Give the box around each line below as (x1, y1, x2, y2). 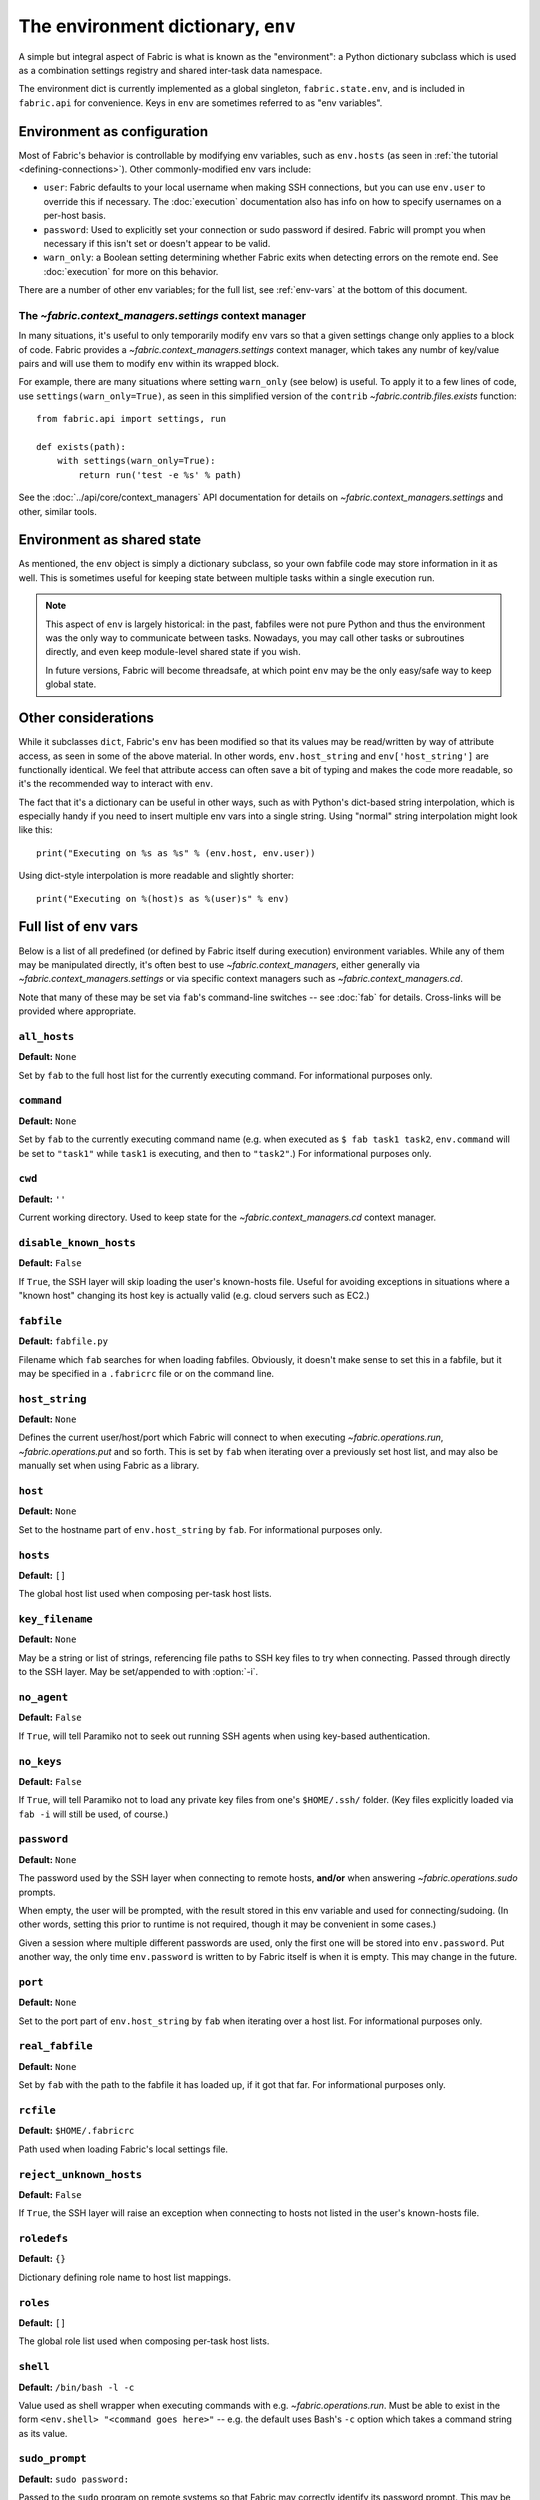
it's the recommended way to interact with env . (18, 778, 214, 790)
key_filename (18, 1613, 94, 1626)
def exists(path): (36, 441, 127, 453)
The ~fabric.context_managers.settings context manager (18, 308, 307, 322)
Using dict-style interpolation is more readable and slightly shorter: (18, 870, 295, 882)
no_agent (18, 1691, 69, 1704)
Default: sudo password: (18, 2473, 130, 2485)
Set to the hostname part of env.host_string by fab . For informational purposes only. (18, 1523, 383, 1535)
